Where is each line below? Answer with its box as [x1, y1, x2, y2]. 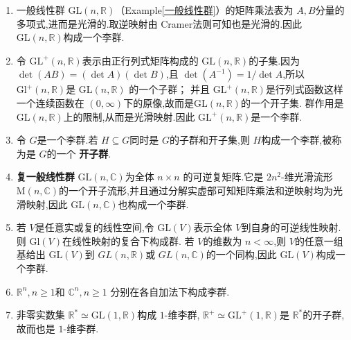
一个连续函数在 [16, 95, 84, 110]
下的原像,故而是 [123, 95, 195, 110]
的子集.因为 [249, 53, 300, 67]
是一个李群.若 [37, 133, 98, 147]
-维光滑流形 [281, 169, 333, 184]
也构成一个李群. [118, 196, 189, 211]
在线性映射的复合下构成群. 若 [62, 233, 195, 248]
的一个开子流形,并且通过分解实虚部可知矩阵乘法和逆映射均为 [59, 182, 333, 197]
